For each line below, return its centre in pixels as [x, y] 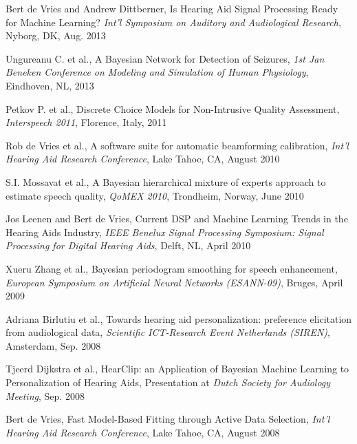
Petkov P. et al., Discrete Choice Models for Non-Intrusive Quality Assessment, [173, 108]
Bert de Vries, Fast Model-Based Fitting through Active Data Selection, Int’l [168, 419]
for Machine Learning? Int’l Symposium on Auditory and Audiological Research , [173, 22]
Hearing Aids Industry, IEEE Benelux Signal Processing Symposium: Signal [165, 232]
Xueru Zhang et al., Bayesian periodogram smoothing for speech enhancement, [172, 268]
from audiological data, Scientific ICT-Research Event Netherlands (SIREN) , [168, 332]
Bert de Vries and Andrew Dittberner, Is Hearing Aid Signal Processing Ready [172, 8]
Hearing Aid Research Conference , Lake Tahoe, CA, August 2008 [143, 432]
